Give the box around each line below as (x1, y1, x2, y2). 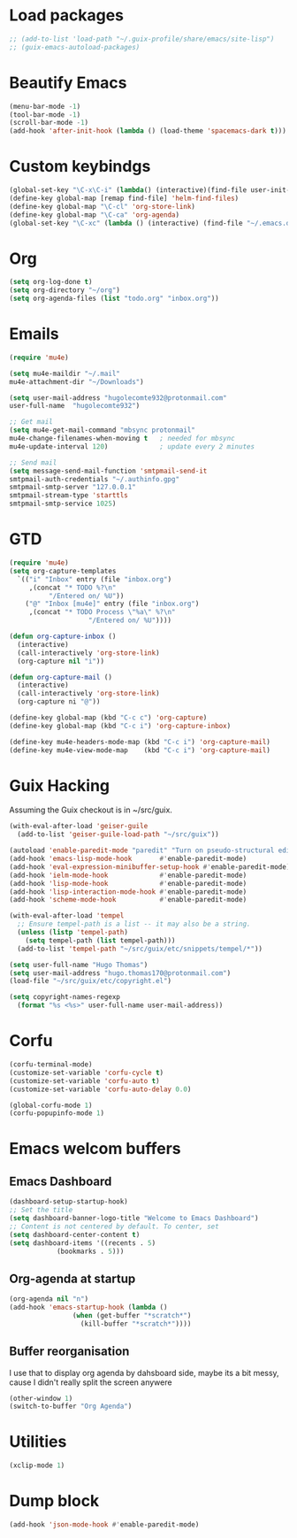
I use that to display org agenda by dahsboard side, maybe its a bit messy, (9, 1367, 280, 1378)
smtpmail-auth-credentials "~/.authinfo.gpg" (9, 474, 179, 483)
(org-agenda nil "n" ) (9, 1295, 89, 1303)
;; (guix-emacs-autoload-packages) (9, 42, 141, 51)
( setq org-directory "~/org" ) (9, 286, 121, 295)
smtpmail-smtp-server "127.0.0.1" (9, 483, 137, 492)
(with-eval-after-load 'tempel (9, 911, 125, 920)
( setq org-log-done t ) (9, 278, 93, 287)
